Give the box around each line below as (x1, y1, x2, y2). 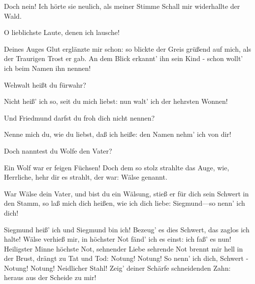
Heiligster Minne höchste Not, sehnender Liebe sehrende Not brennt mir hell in (4, 243, 243, 253)
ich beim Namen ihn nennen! (4, 63, 91, 73)
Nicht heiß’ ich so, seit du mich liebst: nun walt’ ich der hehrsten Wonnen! (4, 96, 228, 106)
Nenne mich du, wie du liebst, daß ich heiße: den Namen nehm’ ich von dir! (4, 129, 231, 139)
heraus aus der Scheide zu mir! (4, 272, 96, 283)
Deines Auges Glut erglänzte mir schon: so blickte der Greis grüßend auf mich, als (4, 43, 251, 54)
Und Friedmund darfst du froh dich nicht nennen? (4, 112, 155, 123)
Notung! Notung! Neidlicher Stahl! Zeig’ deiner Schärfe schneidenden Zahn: (4, 262, 231, 273)
